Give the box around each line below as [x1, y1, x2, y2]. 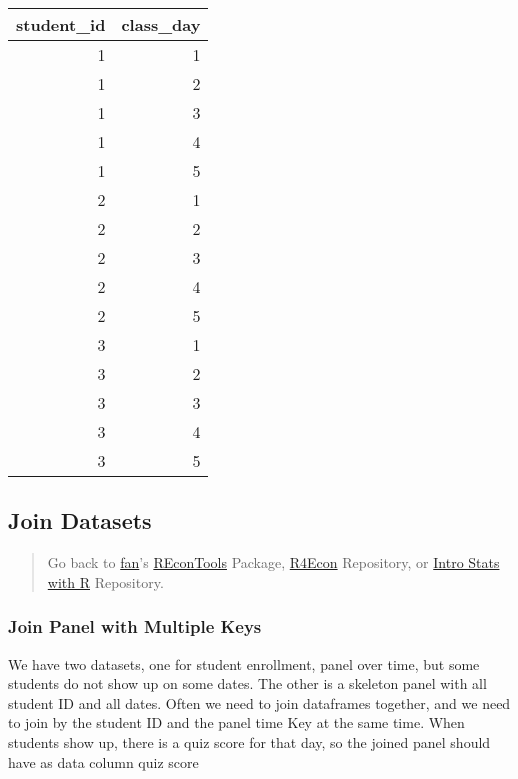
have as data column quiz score [8, 751, 199, 772]
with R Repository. [47, 571, 164, 592]
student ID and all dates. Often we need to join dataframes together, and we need [8, 692, 511, 713]
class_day [121, 13, 201, 36]
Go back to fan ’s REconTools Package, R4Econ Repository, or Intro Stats [47, 552, 500, 573]
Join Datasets [8, 505, 152, 536]
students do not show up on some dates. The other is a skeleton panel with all [8, 673, 487, 694]
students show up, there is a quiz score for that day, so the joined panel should [8, 731, 491, 752]
